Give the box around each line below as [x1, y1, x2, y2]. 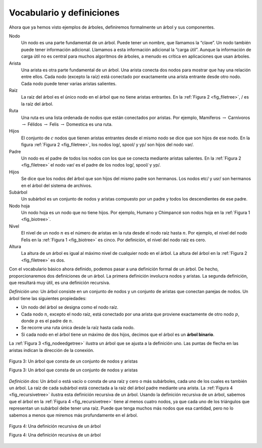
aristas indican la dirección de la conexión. [9, 347, 95, 353]
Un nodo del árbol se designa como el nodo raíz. [21, 304, 118, 310]
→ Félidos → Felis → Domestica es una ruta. [22, 121, 113, 127]
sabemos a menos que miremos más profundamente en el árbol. [9, 412, 138, 418]
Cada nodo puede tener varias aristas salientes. [21, 81, 116, 86]
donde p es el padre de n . [21, 318, 74, 324]
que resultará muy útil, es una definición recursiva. [9, 280, 110, 285]
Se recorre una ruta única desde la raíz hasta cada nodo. [21, 325, 135, 331]
